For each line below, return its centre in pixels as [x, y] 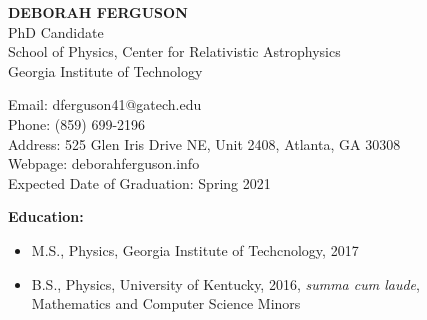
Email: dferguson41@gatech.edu [105, 104]
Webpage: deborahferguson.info [104, 163]
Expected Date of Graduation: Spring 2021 [139, 182]
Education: [46, 216]
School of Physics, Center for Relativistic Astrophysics [174, 51]
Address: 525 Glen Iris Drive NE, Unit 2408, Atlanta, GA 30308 [204, 143]
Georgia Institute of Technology [105, 70]
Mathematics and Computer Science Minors [166, 303]
